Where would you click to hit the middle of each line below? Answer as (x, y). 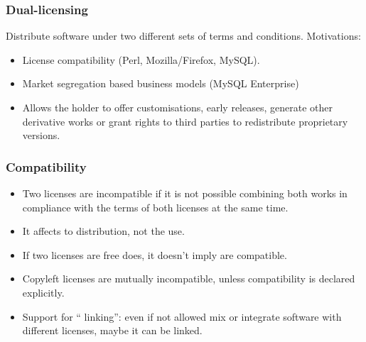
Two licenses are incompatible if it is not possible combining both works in (185, 193)
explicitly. (43, 292)
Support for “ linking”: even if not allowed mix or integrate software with (182, 316)
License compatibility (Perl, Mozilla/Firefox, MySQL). (141, 59)
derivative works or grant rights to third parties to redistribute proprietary (185, 121)
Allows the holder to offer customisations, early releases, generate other (177, 107)
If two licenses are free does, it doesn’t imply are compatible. (155, 254)
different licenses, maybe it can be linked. (112, 330)
